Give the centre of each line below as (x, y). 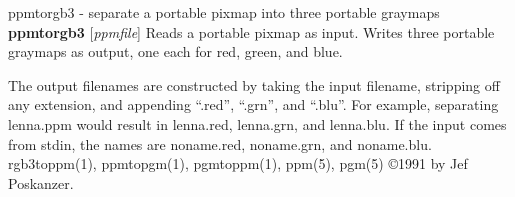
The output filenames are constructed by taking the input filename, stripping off (254, 84)
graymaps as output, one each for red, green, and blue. (175, 51)
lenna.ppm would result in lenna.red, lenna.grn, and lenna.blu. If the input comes (257, 123)
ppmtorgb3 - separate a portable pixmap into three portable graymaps (224, 12)
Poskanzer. (41, 182)
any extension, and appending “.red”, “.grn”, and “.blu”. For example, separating (253, 104)
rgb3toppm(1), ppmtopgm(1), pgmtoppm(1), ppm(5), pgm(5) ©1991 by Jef (238, 163)
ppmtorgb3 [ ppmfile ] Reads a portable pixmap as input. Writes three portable (251, 31)
